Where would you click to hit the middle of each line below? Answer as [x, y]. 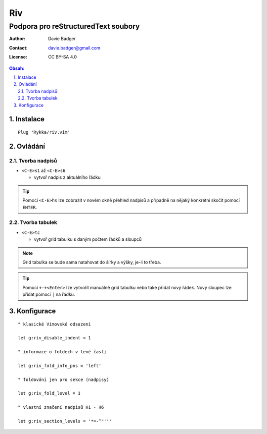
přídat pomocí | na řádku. [49, 294]
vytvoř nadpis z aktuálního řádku [67, 177]
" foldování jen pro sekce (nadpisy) [64, 380]
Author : [17, 39]
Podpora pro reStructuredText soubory [74, 26]
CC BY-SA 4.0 [63, 57]
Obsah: [17, 68]
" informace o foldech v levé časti [62, 352]
